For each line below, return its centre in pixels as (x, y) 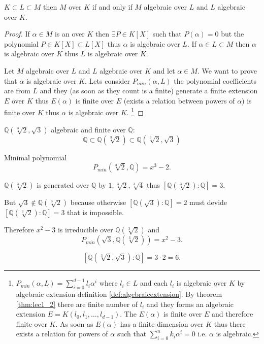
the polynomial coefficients (215, 80)
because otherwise (98, 202)
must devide (208, 202)
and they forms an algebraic (190, 304)
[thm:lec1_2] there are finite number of (77, 304)
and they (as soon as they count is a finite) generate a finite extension (149, 91)
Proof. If (17, 34)
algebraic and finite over (88, 129)
